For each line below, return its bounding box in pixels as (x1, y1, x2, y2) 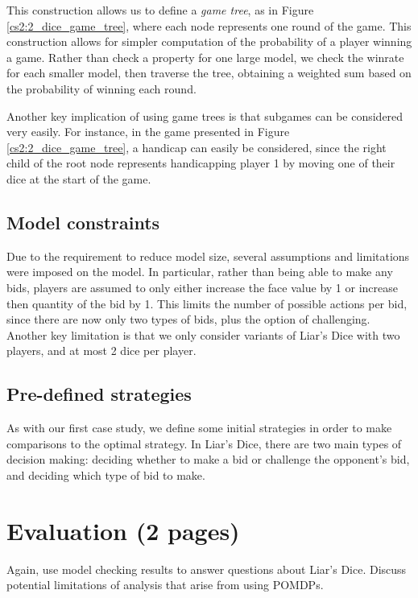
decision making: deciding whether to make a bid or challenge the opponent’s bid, (6, 451, 410, 468)
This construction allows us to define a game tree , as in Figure (6, 2, 314, 18)
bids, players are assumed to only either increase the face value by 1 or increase (6, 278, 398, 295)
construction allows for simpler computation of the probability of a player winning (6, 33, 412, 50)
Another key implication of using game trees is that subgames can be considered (6, 107, 404, 124)
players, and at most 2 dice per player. (6, 342, 197, 359)
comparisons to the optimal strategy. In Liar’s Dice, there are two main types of (6, 435, 402, 452)
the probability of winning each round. (6, 80, 197, 97)
